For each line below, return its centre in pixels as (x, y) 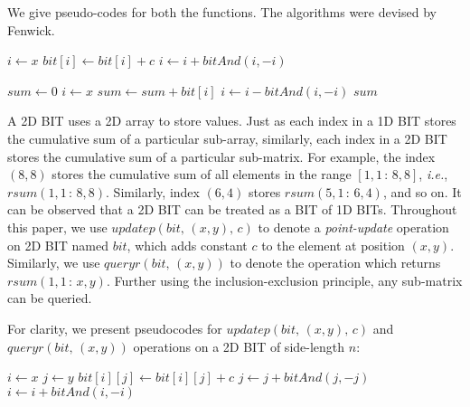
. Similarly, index (153, 191)
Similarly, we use (54, 263)
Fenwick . (31, 29)
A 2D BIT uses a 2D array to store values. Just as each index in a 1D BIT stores (232, 121)
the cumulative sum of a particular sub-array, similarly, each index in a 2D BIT (227, 138)
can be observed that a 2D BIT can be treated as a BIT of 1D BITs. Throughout (232, 209)
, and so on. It (422, 191)
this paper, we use (57, 227)
